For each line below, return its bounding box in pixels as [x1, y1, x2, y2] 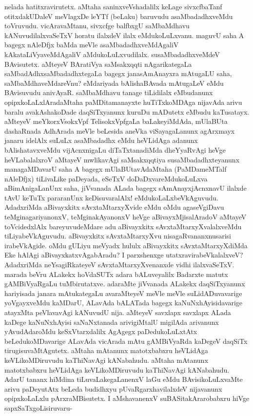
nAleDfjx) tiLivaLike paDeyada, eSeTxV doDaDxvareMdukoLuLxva [4, 173, 208, 183]
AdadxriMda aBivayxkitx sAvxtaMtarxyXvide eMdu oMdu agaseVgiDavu [4, 202, 224, 212]
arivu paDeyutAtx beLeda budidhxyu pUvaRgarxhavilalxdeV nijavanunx [4, 383, 222, 394]
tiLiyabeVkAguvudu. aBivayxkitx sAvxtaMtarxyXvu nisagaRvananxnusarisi [4, 231, 232, 241]
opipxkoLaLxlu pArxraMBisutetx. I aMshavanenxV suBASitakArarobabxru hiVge [4, 393, 250, 403]
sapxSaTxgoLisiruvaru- [4, 402, 73, 413]
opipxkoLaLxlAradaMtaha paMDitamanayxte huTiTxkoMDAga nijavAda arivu [4, 97, 242, 107]
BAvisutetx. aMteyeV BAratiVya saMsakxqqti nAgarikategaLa [4, 59, 192, 69]
